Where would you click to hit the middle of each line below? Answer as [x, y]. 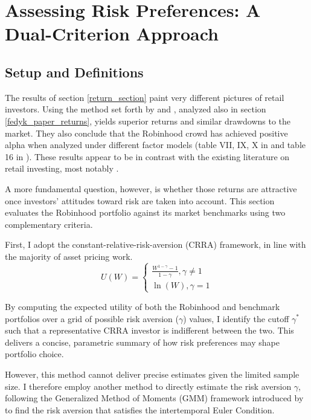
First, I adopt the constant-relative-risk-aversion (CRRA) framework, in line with [155, 244]
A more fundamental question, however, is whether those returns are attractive [151, 188]
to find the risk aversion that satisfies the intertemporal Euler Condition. [140, 409]
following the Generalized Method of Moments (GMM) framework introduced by [154, 398]
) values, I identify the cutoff [236, 318]
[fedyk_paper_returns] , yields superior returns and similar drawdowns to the [148, 121]
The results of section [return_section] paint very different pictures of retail [145, 97]
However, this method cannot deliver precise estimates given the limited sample [152, 374]
